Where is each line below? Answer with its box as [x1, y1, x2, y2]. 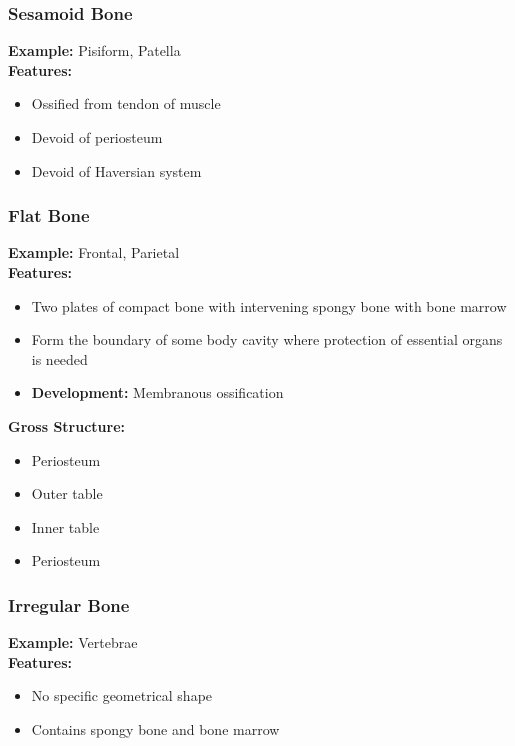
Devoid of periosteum [31, 127, 163, 147]
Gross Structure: [8, 415, 126, 436]
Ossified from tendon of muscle [31, 93, 221, 114]
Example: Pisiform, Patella [8, 40, 181, 61]
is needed [31, 348, 88, 369]
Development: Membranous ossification [31, 382, 284, 403]
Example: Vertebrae [8, 632, 138, 653]
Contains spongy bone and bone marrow [31, 718, 280, 739]
